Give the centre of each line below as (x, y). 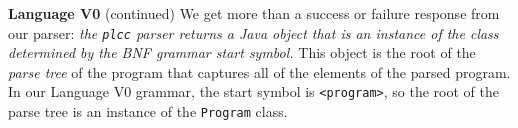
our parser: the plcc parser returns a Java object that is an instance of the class (253, 32)
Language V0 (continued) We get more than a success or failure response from (254, 13)
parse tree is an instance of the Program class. (148, 111)
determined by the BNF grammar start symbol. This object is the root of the (242, 52)
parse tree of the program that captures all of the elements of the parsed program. (259, 71)
